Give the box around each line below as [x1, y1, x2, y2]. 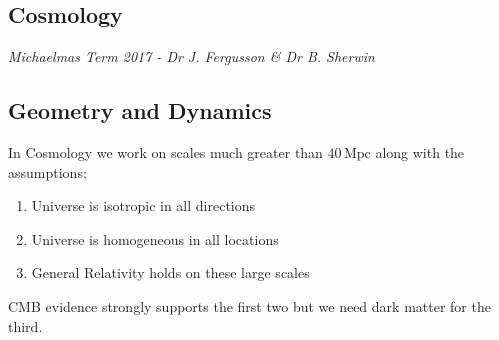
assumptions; [8, 161, 87, 182]
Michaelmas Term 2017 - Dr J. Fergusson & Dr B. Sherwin [8, 46, 375, 67]
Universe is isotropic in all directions [31, 195, 256, 216]
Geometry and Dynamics [8, 95, 272, 126]
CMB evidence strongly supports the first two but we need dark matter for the [8, 295, 491, 316]
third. [8, 315, 43, 336]
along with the [375, 142, 465, 162]
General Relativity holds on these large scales [31, 262, 310, 283]
